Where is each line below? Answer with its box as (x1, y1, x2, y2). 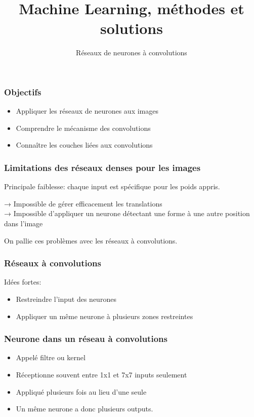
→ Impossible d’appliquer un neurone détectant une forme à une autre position (4, 208, 250, 219)
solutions (100, 18, 163, 39)
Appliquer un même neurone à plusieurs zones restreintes (16, 310, 193, 321)
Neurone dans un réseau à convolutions (4, 332, 167, 345)
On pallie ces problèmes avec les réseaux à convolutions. (4, 235, 178, 246)
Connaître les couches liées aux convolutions (16, 140, 153, 150)
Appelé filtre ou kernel (16, 352, 86, 363)
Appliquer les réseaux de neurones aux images (16, 106, 158, 116)
